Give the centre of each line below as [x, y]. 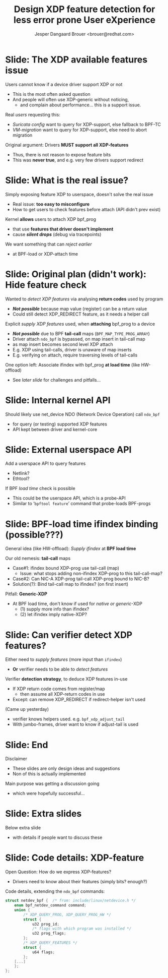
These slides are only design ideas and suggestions [66, 769]
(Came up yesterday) [27, 709]
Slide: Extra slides [44, 814]
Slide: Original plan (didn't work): [76, 274]
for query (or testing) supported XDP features [60, 424]
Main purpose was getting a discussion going [52, 784]
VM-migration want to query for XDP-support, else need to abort [80, 130]
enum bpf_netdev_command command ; [50, 905]
